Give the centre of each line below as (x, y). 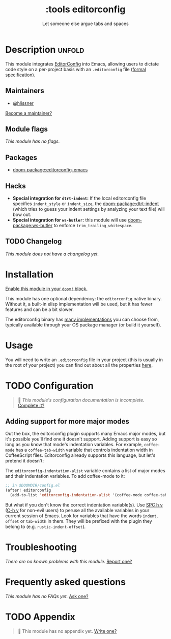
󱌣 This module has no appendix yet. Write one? (67, 631)
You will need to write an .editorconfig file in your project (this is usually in (84, 360)
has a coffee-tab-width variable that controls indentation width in (84, 450)
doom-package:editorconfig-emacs (50, 170)
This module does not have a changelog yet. (52, 254)
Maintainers (25, 91)
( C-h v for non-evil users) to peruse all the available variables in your (77, 510)
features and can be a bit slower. (39, 309)
